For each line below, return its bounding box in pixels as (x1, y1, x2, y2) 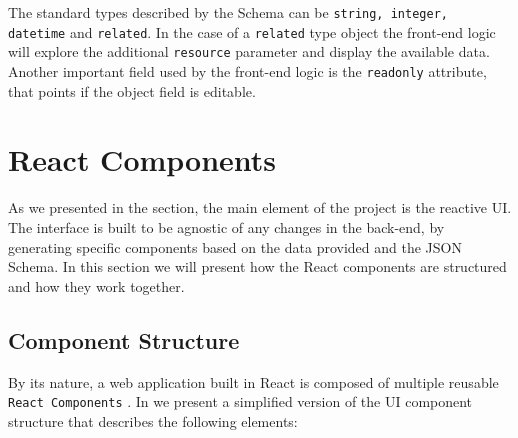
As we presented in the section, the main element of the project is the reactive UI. (8, 197, 512, 218)
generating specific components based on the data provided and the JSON (8, 236, 462, 257)
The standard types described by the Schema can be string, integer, (8, 2, 448, 22)
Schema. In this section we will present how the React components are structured (8, 256, 507, 277)
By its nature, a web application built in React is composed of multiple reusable (8, 371, 499, 392)
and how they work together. (8, 275, 185, 296)
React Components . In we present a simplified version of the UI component (8, 391, 473, 412)
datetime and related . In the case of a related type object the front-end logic (8, 21, 496, 42)
